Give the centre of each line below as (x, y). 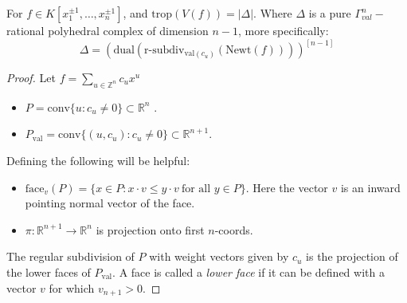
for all (196, 189)
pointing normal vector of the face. (110, 203)
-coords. (234, 229)
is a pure (330, 13)
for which (72, 287)
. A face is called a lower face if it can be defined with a (249, 272)
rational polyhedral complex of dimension (108, 30)
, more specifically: (283, 30)
